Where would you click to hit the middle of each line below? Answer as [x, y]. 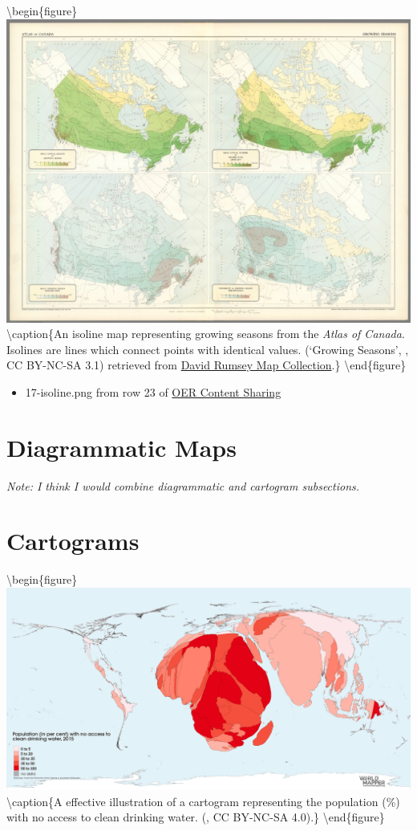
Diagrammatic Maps [121, 447]
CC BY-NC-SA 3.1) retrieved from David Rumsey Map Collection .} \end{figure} [206, 365]
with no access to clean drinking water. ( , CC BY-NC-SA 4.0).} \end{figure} [196, 817]
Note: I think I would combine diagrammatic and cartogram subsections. [183, 485]
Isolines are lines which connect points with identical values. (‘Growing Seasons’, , [208, 349]
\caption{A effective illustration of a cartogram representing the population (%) [203, 801]
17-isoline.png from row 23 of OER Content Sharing [153, 391]
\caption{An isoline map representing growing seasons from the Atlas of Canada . [206, 334]
